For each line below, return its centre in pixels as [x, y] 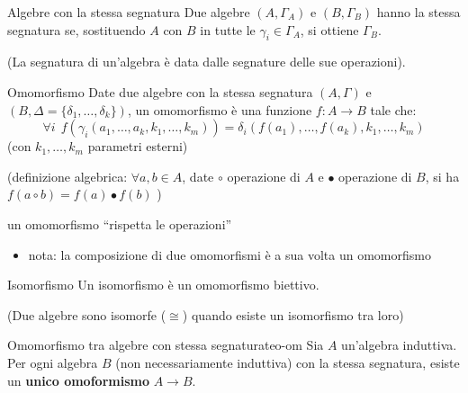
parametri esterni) [138, 146]
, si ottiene [329, 29]
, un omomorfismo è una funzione [220, 109]
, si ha [442, 176]
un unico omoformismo [78, 380]
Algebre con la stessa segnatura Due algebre [129, 12]
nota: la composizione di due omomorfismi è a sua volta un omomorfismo [229, 254]
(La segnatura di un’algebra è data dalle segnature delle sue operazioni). [207, 62]
